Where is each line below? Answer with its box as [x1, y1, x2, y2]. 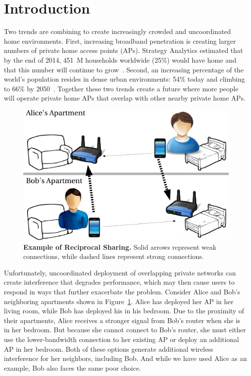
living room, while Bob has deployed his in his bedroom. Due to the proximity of [4, 306, 244, 316]
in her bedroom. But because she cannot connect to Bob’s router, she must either [4, 325, 246, 335]
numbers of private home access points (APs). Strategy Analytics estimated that [4, 45, 243, 55]
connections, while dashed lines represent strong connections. [23, 251, 204, 261]
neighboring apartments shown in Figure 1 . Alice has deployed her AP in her [4, 296, 234, 306]
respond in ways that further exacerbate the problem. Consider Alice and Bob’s [4, 286, 240, 296]
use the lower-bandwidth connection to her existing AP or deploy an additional [4, 334, 239, 344]
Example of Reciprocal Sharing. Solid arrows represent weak [23, 241, 217, 252]
